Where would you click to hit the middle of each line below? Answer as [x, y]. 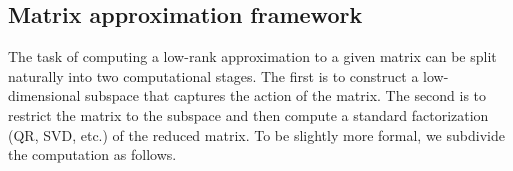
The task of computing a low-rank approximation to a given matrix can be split [252, 56]
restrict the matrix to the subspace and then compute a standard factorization [248, 114]
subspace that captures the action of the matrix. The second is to [286, 95]
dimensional [44, 95]
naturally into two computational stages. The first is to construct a [213, 75]
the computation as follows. [92, 154]
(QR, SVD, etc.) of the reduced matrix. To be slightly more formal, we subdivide [256, 134]
